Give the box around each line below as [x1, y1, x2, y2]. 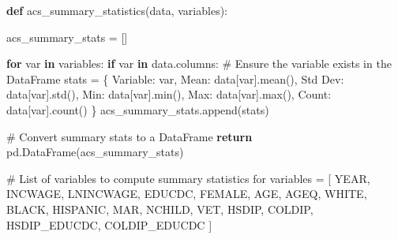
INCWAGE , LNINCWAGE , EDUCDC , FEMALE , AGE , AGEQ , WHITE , [6, 185, 367, 202]
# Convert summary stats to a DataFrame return [6, 128, 253, 144]
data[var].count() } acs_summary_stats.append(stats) [6, 101, 269, 118]
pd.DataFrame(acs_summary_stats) [6, 144, 184, 160]
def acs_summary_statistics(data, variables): [6, 2, 227, 18]
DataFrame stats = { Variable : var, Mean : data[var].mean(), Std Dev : [6, 70, 344, 87]
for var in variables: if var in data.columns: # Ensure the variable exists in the [6, 55, 392, 72]
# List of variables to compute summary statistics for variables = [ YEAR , [6, 170, 370, 186]
